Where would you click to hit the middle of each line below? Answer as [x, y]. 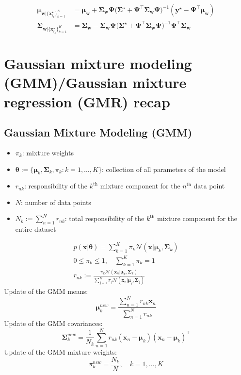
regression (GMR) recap [87, 101]
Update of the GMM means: [46, 291]
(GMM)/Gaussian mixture [95, 82]
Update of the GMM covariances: [53, 323]
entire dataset [36, 229]
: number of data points [56, 202]
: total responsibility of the [104, 218]
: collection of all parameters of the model [164, 169]
